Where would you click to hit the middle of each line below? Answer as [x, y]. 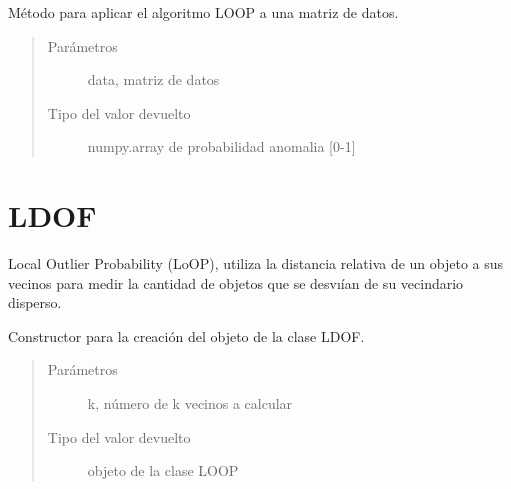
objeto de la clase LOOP [163, 470]
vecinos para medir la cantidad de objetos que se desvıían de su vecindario [236, 282]
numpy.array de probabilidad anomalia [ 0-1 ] [221, 146]
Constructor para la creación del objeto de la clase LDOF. [186, 335]
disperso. [35, 302]
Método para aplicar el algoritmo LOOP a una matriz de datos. [203, 12]
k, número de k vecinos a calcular [190, 403]
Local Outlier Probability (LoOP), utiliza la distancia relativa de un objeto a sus [256, 263]
